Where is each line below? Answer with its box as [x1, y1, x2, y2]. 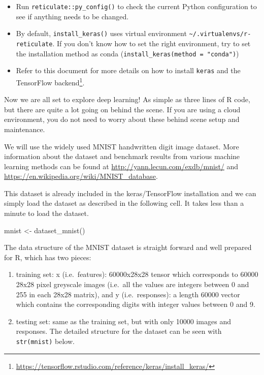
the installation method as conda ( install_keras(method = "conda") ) [16, 48, 239, 58]
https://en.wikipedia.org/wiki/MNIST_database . [4, 171, 158, 181]
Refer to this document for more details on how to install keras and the [16, 65, 241, 76]
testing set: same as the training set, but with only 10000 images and [16, 316, 231, 326]
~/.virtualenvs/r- [189, 30, 251, 38]
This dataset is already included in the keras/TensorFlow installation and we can [4, 188, 256, 198]
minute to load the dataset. [4, 208, 89, 218]
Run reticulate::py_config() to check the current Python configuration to [16, 1, 257, 11]
